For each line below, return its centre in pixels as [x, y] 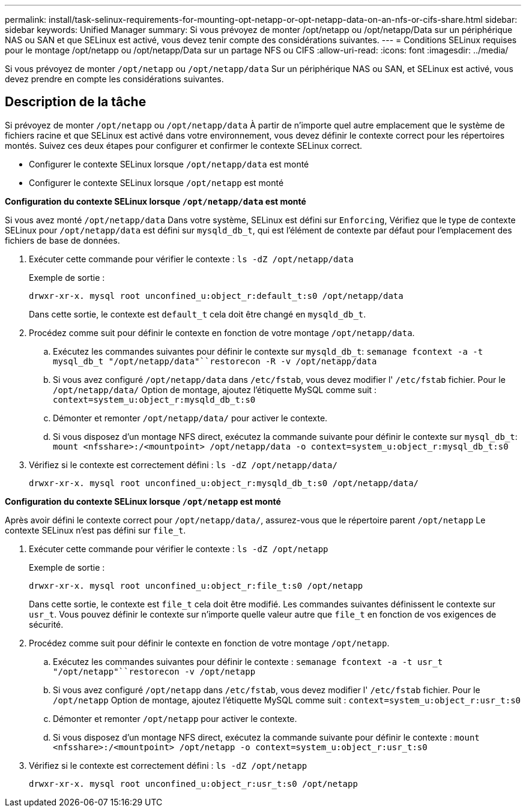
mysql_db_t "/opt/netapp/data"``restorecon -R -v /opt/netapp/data [215, 361]
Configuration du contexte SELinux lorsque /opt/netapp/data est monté [156, 201]
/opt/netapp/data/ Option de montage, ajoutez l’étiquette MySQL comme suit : [215, 389]
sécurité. [46, 624]
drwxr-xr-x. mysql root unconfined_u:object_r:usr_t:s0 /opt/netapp [193, 783]
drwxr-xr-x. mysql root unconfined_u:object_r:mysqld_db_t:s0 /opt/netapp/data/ [224, 483]
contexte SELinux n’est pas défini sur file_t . [95, 530]
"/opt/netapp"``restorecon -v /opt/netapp [154, 671]
